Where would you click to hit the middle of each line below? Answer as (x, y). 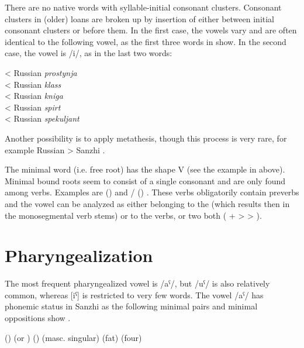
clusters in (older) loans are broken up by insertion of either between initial (140, 18)
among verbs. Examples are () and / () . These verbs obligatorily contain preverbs (152, 192)
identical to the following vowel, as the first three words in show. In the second (146, 41)
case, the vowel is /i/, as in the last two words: (89, 53)
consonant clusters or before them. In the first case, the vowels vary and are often (151, 30)
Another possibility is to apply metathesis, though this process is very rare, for (146, 138)
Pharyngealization (79, 255)
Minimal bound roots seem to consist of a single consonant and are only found (145, 180)
